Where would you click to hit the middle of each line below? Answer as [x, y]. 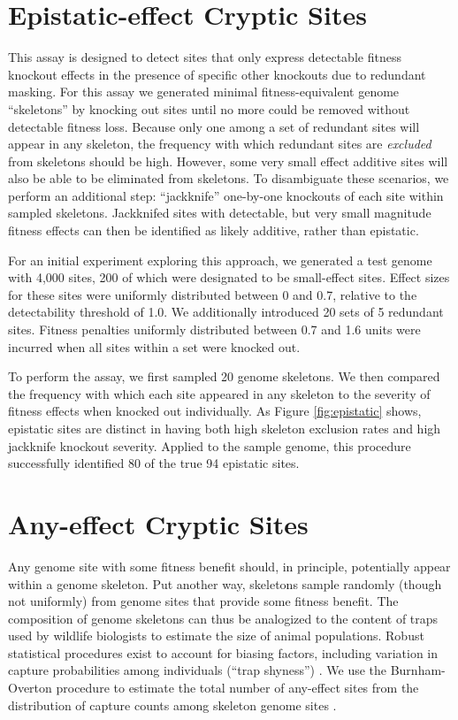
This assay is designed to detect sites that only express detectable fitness [205, 57]
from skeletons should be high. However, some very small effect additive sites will [228, 161]
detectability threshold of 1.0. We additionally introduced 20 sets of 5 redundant [226, 312]
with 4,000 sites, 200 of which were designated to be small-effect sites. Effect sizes [229, 277]
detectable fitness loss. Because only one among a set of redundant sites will [214, 126]
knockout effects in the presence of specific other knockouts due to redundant [217, 74]
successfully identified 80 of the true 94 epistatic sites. [154, 463]
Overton [30, 688]
